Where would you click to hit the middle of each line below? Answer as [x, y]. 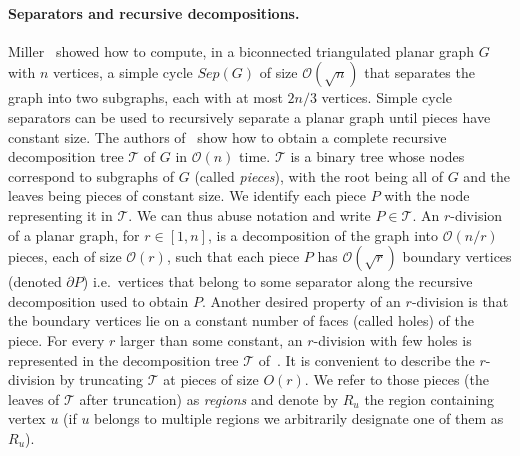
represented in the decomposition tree [123, 359]
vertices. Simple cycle [386, 97]
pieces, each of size [65, 256]
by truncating [101, 379]
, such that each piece [233, 256]
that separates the [419, 72]
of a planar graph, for [74, 234]
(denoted [35, 281]
